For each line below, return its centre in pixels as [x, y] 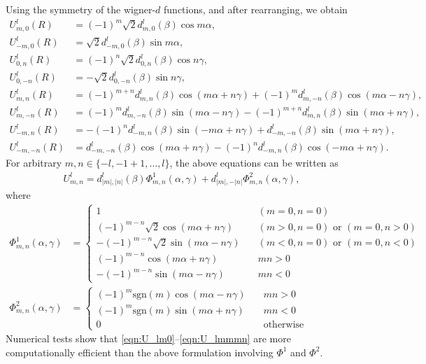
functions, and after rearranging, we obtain [256, 9]
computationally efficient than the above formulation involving [140, 352]
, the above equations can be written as [254, 163]
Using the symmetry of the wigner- [81, 9]
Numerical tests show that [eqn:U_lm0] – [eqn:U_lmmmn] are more [148, 338]
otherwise [284, 324]
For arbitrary [34, 163]
